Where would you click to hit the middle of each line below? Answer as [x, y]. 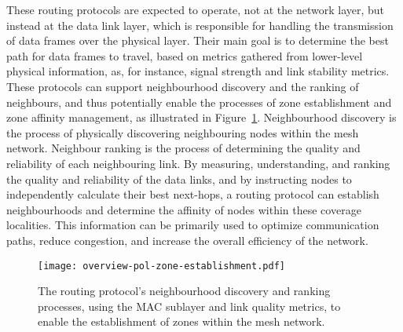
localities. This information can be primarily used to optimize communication [193, 225]
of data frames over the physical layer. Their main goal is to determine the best [198, 40]
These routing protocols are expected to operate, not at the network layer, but [196, 9]
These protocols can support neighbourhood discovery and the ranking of [183, 86]
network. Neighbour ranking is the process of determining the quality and [183, 148]
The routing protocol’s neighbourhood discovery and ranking [184, 291]
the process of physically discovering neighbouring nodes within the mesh [183, 132]
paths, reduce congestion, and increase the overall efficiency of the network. [187, 240]
